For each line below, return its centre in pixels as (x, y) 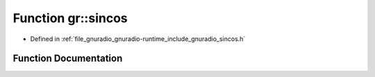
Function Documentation (68, 59)
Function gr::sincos (70, 18)
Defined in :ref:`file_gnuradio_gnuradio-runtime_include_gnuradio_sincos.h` (138, 39)
